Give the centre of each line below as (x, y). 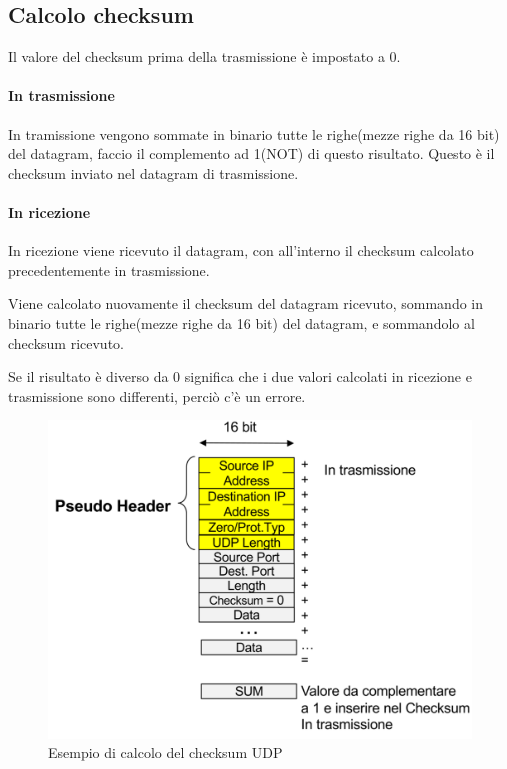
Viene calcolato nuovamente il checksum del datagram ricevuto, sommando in (246, 303)
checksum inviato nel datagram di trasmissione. (153, 172)
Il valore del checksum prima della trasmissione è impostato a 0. (204, 56)
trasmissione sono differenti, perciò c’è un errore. (157, 395)
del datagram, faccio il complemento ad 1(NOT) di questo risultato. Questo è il (251, 153)
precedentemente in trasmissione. (109, 269)
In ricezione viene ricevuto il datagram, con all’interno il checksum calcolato (241, 250)
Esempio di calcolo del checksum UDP (165, 752)
